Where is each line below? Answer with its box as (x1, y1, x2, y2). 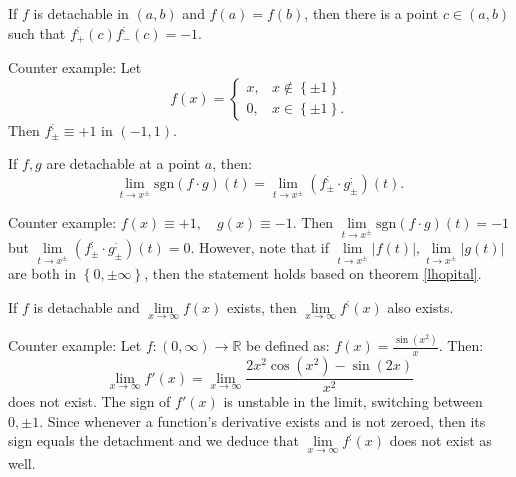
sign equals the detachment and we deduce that (8, 430, 300, 451)
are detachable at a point (46, 153, 201, 174)
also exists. (387, 296, 454, 317)
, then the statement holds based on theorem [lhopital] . (144, 263, 482, 284)
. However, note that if (190, 237, 329, 258)
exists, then (226, 296, 297, 317)
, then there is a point (304, 3, 439, 23)
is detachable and (33, 296, 140, 317)
